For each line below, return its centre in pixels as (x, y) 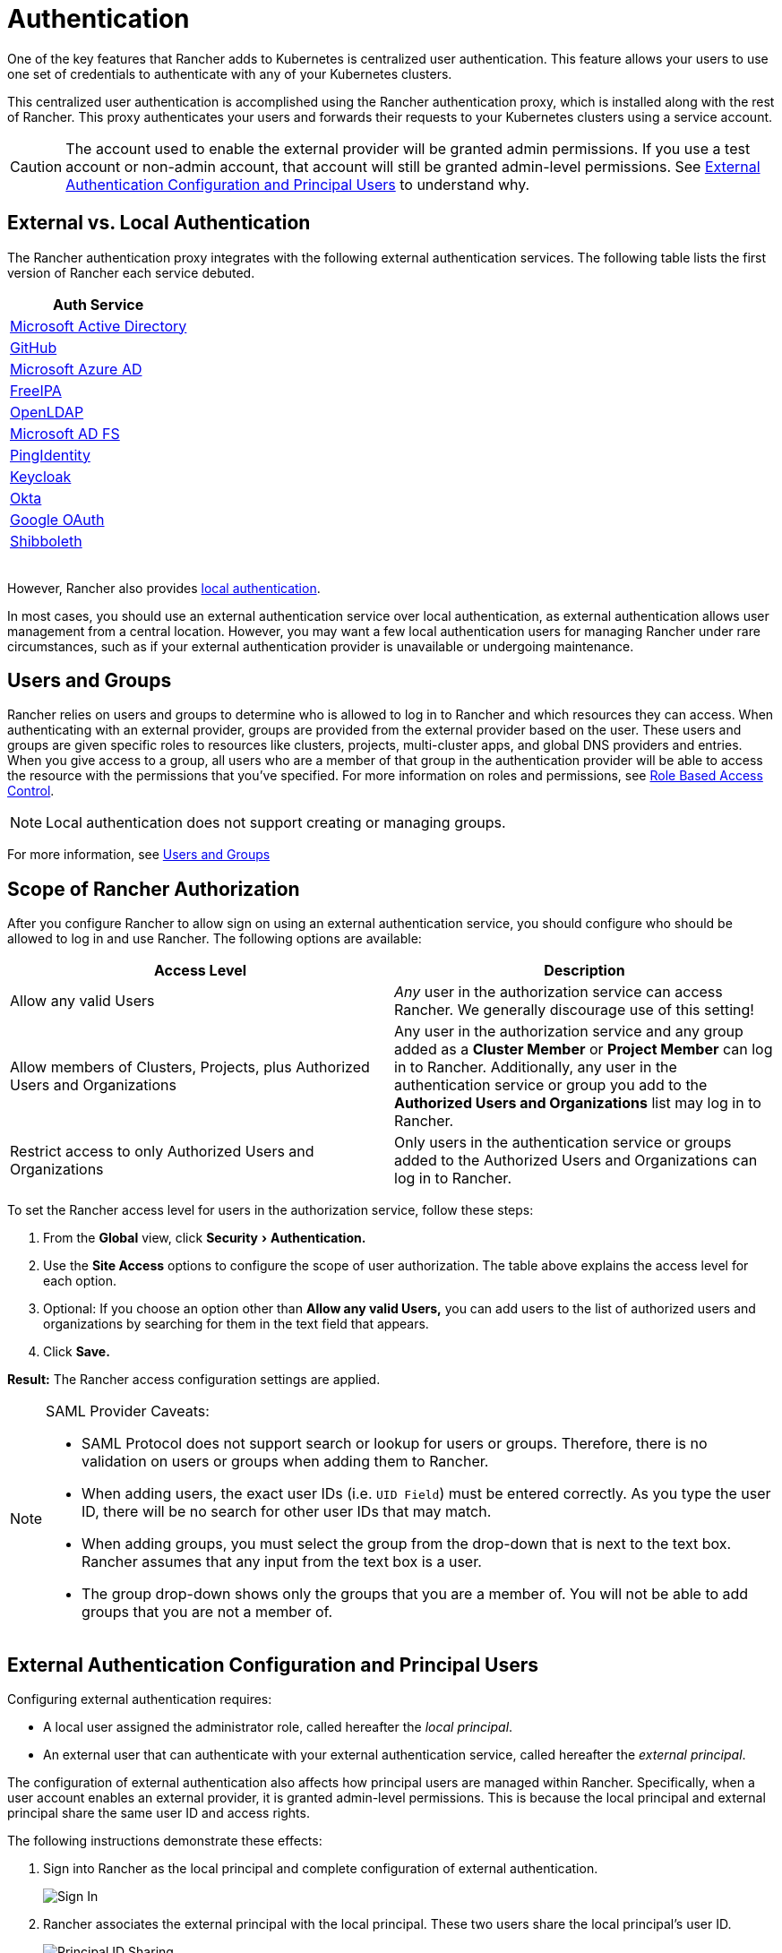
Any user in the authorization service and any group (569, 1032)
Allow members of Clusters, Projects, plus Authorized (190, 1067)
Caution (36, 166)
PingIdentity (50, 455)
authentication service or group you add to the (551, 1085)
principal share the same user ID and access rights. (159, 1813)
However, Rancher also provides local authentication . (164, 588)
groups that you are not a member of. (207, 1612)
